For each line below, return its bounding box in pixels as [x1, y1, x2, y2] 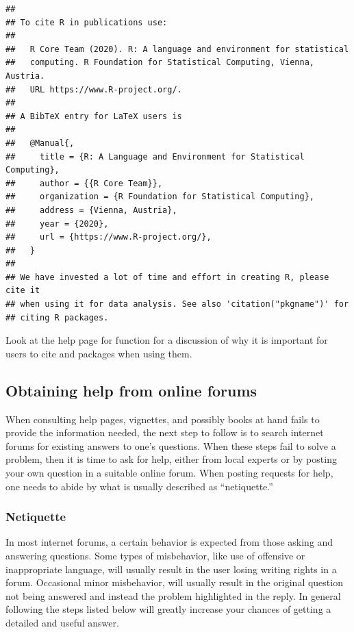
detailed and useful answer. [5, 615, 119, 629]
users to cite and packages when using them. [5, 346, 192, 360]
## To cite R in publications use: [5, 17, 168, 27]
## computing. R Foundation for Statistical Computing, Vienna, [5, 58, 315, 68]
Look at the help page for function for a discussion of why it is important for [5, 333, 328, 347]
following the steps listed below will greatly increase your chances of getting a [5, 602, 331, 616]
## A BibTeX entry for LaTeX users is [5, 111, 182, 121]
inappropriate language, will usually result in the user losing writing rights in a [5, 561, 337, 576]
